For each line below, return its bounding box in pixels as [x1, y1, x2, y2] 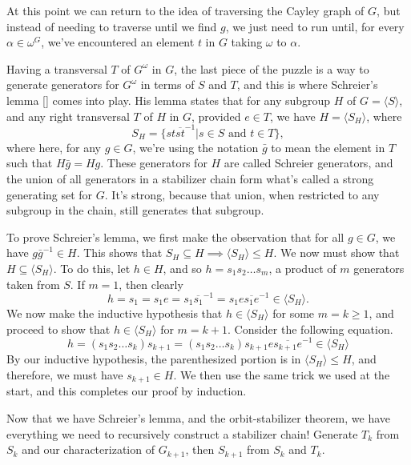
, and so [163, 260, 202, 277]
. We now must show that [273, 244, 400, 261]
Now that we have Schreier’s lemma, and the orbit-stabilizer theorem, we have [6, 409, 391, 426]
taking [231, 34, 263, 50]
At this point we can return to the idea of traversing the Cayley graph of [6, 2, 365, 18]
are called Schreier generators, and [224, 154, 393, 171]
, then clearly [119, 275, 183, 292]
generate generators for [6, 76, 119, 93]
